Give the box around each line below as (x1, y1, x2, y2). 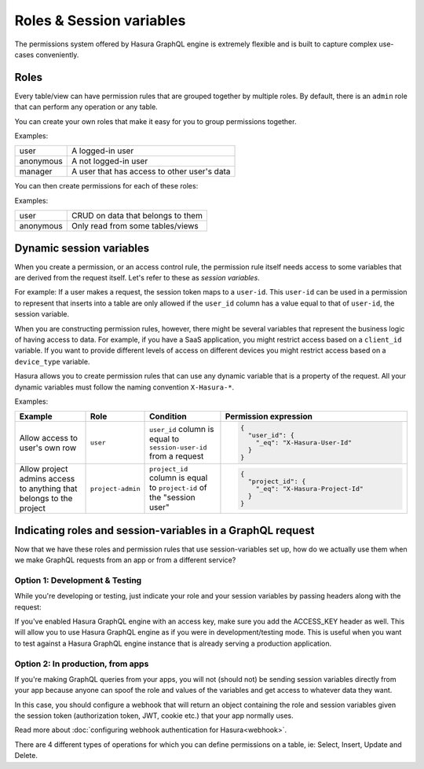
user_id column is (149, 424, 214, 435)
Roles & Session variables (14, 12, 186, 29)
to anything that (19, 483, 78, 494)
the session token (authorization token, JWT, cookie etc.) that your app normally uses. (14, 711, 294, 720)
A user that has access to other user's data (71, 166, 231, 177)
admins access (19, 474, 75, 485)
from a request (149, 451, 204, 462)
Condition (149, 411, 188, 422)
